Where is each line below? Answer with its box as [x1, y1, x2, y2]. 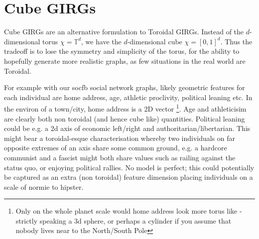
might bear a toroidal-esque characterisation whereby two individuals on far [4, 132, 236, 143]
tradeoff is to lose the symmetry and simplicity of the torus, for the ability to [4, 46, 240, 56]
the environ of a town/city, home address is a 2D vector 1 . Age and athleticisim [4, 102, 247, 114]
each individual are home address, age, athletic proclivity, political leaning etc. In [4, 92, 253, 102]
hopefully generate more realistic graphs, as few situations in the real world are [4, 55, 246, 66]
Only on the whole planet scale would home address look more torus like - [15, 206, 242, 216]
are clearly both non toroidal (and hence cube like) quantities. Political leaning [4, 113, 245, 123]
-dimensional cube [127, 36, 182, 46]
